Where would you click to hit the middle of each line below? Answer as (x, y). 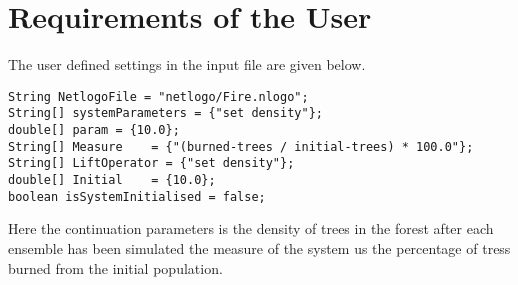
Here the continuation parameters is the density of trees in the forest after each (251, 228)
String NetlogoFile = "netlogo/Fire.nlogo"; (158, 96)
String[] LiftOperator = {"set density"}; (151, 163)
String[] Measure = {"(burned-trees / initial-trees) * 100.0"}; (241, 146)
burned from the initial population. (115, 267)
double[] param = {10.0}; (94, 130)
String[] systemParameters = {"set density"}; (165, 113)
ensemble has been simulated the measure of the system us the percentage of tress (259, 247)
